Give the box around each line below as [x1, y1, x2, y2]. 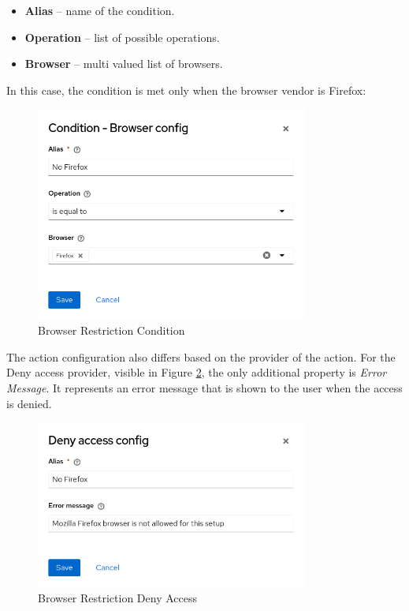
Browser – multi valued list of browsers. [24, 55, 223, 72]
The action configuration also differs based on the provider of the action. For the [6, 348, 396, 365]
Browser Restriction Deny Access [38, 589, 198, 605]
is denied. [6, 395, 52, 411]
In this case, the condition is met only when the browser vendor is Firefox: [6, 81, 366, 98]
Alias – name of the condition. [24, 2, 175, 18]
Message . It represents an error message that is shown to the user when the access [6, 379, 403, 395]
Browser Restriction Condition [38, 322, 185, 339]
